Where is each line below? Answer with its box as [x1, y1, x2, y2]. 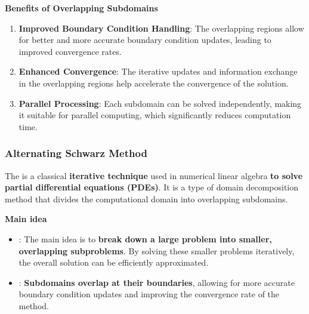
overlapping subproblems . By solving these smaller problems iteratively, [18, 244, 295, 257]
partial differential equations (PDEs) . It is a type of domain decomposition [5, 181, 299, 193]
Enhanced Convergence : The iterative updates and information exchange [18, 65, 298, 78]
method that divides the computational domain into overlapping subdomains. [5, 192, 288, 205]
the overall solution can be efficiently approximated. [18, 256, 209, 269]
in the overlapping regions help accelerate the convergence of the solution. [18, 76, 289, 89]
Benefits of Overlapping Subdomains [5, 2, 158, 14]
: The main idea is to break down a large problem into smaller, [18, 232, 272, 245]
